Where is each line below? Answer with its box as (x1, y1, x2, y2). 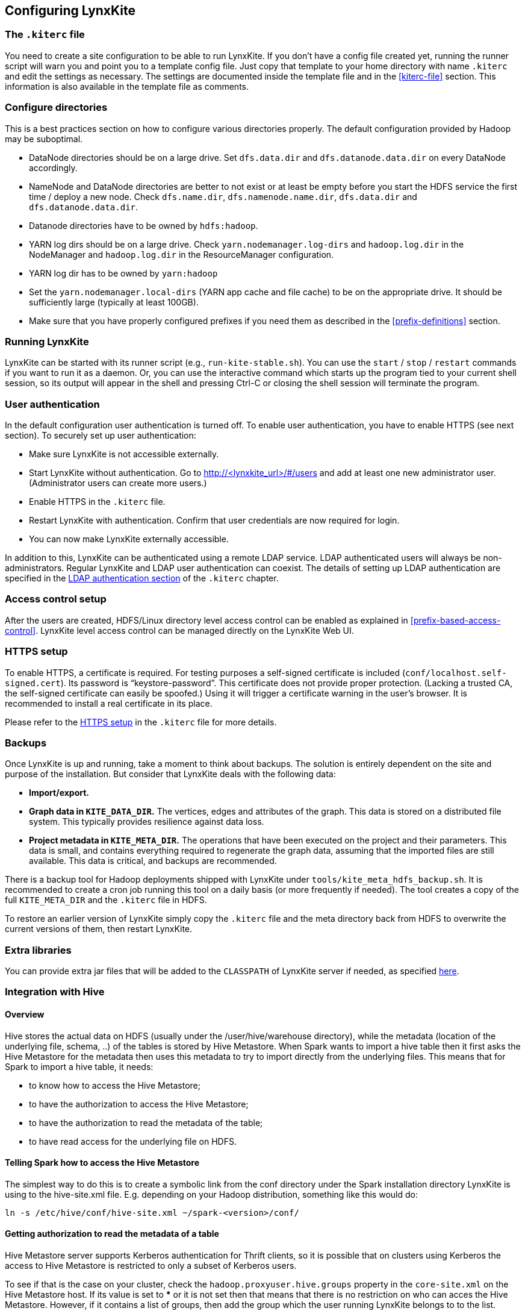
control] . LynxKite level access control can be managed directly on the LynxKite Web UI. (5, 625, 354, 636)
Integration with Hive (5, 986, 105, 998)
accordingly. (29, 162, 78, 173)
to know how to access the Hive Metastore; (29, 1080, 201, 1090)
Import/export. (29, 787, 90, 798)
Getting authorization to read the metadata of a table (5, 1228, 219, 1239)
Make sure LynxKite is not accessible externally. (29, 449, 219, 460)
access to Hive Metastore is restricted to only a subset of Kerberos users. (5, 1260, 297, 1271)
